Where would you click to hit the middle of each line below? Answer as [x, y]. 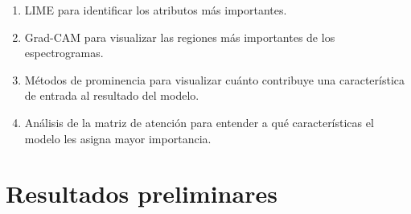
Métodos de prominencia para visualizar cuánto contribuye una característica [215, 79]
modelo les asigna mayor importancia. [118, 138]
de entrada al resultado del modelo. [112, 95]
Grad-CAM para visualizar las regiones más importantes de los [180, 37]
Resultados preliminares [142, 193]
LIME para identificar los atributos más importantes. [156, 10]
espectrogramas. [64, 53]
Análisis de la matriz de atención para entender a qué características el [199, 122]
